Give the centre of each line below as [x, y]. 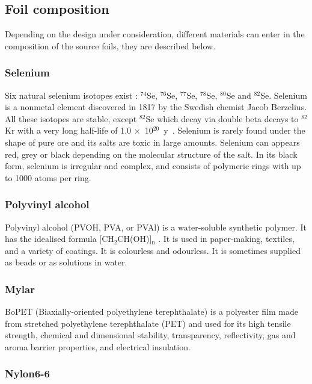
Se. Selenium [284, 95]
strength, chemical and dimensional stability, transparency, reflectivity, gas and [150, 335]
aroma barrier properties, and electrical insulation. [98, 346]
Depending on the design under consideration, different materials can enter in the [155, 34]
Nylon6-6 [27, 373]
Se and [239, 95]
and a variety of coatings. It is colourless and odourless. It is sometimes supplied [153, 250]
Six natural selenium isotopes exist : [71, 95]
